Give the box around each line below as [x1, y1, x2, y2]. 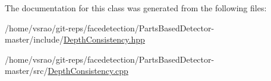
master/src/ [5, 64, 48, 77]
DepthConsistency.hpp [63, 33, 145, 46]
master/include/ [5, 33, 64, 46]
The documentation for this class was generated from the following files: [5, 2, 267, 14]
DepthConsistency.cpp [48, 64, 128, 77]
